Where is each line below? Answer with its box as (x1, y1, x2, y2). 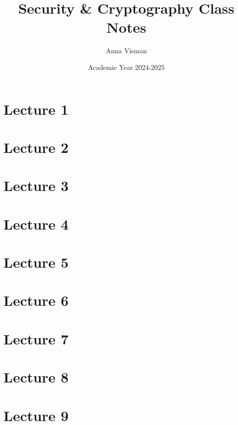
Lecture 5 (3, 252, 69, 272)
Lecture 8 (3, 367, 69, 387)
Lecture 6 (3, 290, 69, 310)
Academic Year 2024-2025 (88, 62, 165, 72)
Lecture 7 (3, 328, 69, 348)
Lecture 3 (3, 175, 69, 195)
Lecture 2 (3, 137, 69, 157)
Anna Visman (105, 45, 147, 56)
